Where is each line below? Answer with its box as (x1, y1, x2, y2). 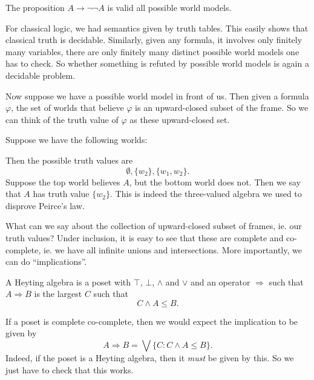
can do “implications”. (5, 255, 87, 268)
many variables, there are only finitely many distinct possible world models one (5, 45, 299, 58)
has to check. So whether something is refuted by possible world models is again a (5, 57, 309, 70)
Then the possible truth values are (5, 153, 133, 166)
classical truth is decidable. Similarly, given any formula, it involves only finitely (5, 33, 303, 46)
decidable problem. (5, 68, 76, 81)
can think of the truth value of (5, 113, 119, 125)
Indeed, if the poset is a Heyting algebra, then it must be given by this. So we (5, 352, 294, 364)
